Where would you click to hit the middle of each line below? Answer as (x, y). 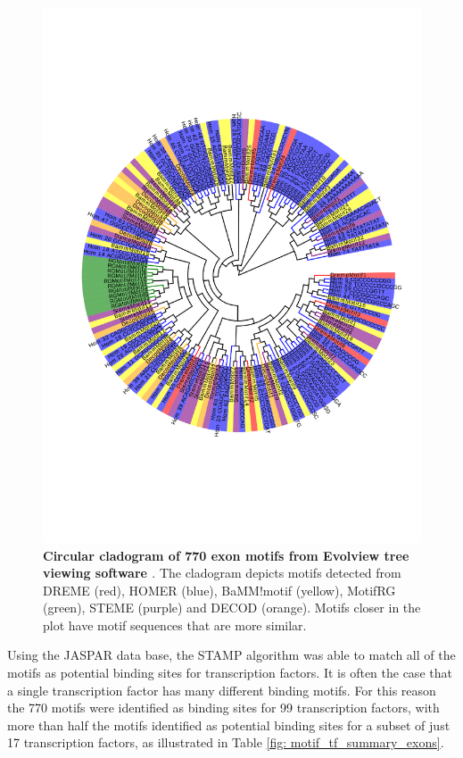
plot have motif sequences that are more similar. (175, 625)
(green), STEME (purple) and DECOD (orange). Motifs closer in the (232, 608)
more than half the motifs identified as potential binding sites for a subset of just (229, 725)
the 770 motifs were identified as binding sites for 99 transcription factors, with (223, 708)
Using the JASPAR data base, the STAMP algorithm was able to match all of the (231, 655)
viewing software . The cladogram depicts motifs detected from (222, 573)
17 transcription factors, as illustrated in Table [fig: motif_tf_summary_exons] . (226, 742)
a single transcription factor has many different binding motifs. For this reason (222, 690)
